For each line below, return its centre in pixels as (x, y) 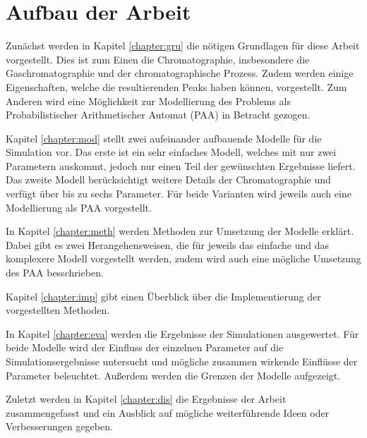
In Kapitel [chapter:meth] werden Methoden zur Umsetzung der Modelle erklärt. (180, 231)
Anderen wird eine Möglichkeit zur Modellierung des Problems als (148, 101)
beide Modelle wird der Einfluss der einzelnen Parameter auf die (145, 347)
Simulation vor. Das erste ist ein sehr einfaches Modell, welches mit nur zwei (171, 152)
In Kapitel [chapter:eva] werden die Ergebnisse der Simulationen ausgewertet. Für (182, 333)
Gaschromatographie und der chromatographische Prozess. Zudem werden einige (180, 73)
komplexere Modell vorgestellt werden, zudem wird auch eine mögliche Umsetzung (183, 258)
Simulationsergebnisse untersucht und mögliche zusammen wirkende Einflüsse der (182, 361)
